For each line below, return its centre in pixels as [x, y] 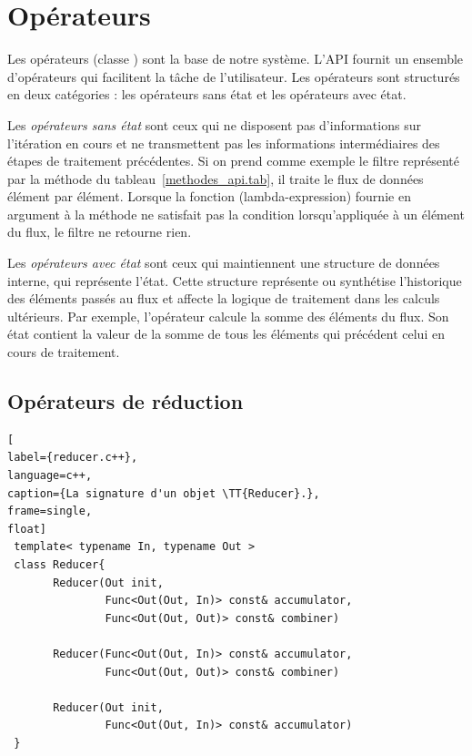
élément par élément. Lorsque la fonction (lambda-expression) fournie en [209, 196]
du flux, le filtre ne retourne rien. [100, 232]
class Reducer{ [60, 564]
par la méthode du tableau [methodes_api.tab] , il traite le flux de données [216, 178]
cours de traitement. [64, 352]
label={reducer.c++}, [73, 458]
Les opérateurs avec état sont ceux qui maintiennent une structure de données [224, 263]
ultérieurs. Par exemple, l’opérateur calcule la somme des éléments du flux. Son [228, 316]
